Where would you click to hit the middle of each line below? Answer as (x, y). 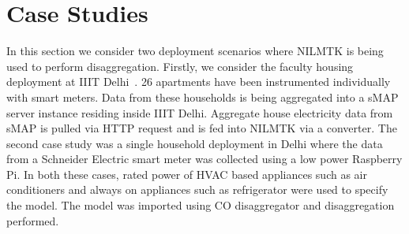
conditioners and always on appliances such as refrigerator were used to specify (197, 189)
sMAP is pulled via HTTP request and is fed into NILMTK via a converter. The (202, 128)
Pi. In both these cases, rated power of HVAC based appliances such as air (187, 174)
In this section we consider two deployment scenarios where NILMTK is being (195, 51)
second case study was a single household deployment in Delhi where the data (195, 143)
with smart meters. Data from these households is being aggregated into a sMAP (203, 97)
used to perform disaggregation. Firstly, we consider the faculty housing (180, 66)
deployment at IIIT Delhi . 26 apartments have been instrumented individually (199, 82)
